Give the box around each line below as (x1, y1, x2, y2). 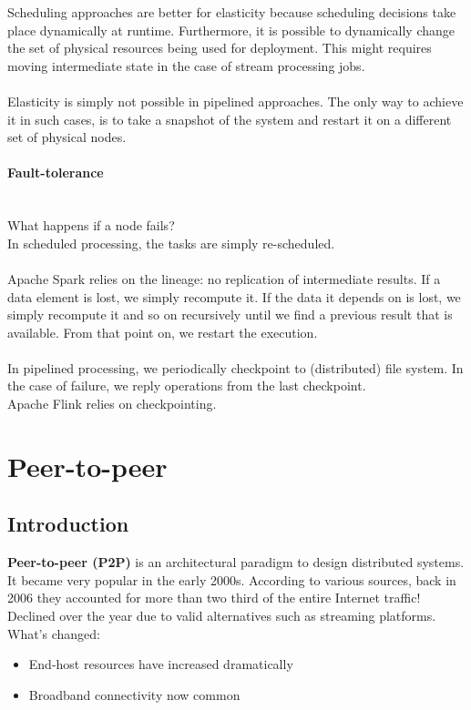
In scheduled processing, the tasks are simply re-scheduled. (7, 233, 335, 252)
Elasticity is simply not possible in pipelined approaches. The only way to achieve (7, 91, 464, 110)
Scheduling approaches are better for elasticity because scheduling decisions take (7, 3, 456, 21)
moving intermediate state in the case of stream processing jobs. (7, 56, 365, 75)
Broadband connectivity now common (28, 685, 241, 704)
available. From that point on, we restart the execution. (7, 322, 318, 341)
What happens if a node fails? (7, 216, 175, 235)
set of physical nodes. (7, 127, 127, 147)
